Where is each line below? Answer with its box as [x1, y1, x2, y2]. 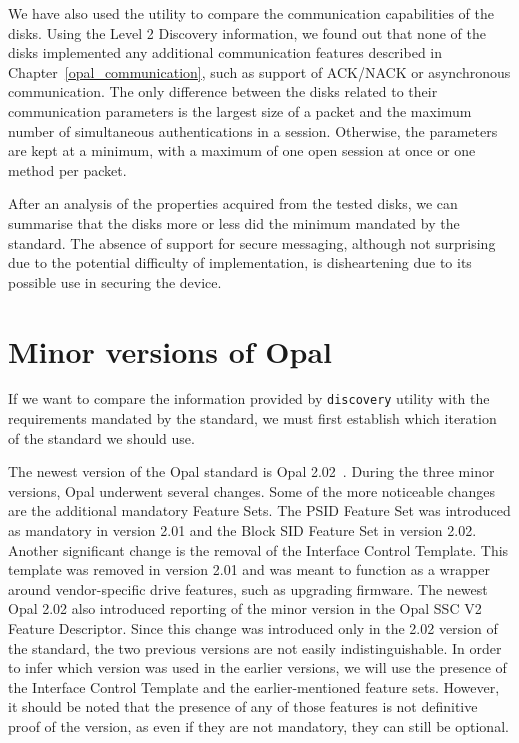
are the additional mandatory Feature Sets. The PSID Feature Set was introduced [8, 500, 511, 521]
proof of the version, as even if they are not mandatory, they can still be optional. [8, 716, 509, 736]
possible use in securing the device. [8, 271, 222, 292]
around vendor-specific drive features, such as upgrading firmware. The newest [8, 578, 488, 599]
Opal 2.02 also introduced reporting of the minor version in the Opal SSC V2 [8, 598, 482, 619]
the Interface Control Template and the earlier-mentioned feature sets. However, [8, 676, 500, 697]
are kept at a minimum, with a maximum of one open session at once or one [8, 140, 476, 161]
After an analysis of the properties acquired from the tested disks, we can [8, 193, 458, 214]
